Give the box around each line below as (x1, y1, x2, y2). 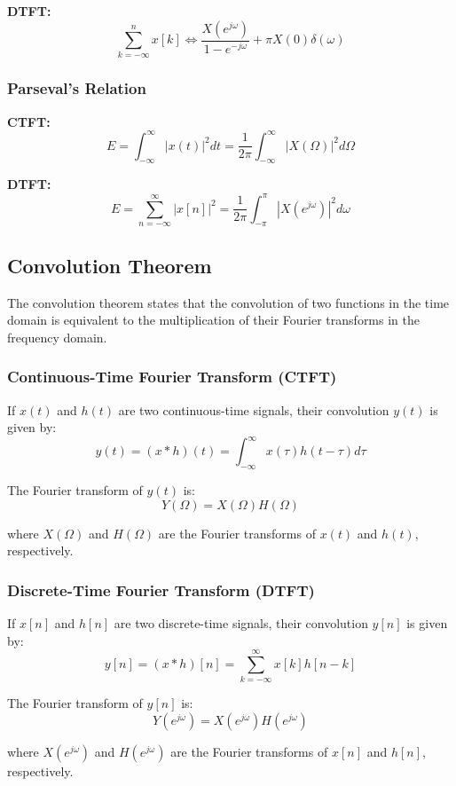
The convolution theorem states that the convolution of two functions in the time (7, 293, 450, 311)
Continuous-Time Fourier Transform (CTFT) (7, 365, 337, 388)
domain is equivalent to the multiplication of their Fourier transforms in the (7, 310, 420, 329)
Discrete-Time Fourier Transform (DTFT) (7, 578, 315, 601)
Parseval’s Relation (7, 77, 146, 99)
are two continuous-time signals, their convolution (118, 400, 389, 419)
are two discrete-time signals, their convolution (114, 614, 368, 633)
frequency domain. (7, 327, 107, 346)
